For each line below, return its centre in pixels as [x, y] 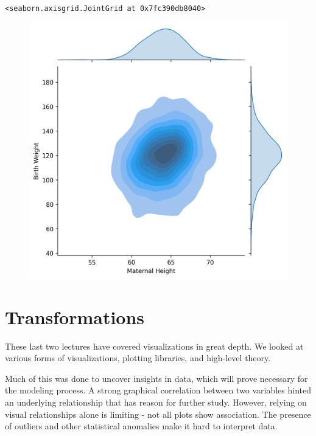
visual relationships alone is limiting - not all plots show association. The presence [158, 414]
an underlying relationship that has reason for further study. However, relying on [156, 402]
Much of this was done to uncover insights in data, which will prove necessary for [156, 378]
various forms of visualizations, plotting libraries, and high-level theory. [138, 358]
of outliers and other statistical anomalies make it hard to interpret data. [141, 426]
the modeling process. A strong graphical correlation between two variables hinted [158, 390]
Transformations [75, 317]
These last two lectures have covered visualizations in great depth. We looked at [154, 346]
